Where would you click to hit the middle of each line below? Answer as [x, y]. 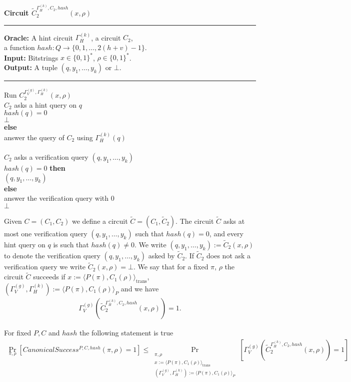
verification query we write [45, 267]
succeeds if [49, 277]
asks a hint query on [45, 104]
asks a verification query [51, 156]
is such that [71, 244]
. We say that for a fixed [171, 267]
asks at [234, 221]
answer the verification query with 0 [59, 198]
